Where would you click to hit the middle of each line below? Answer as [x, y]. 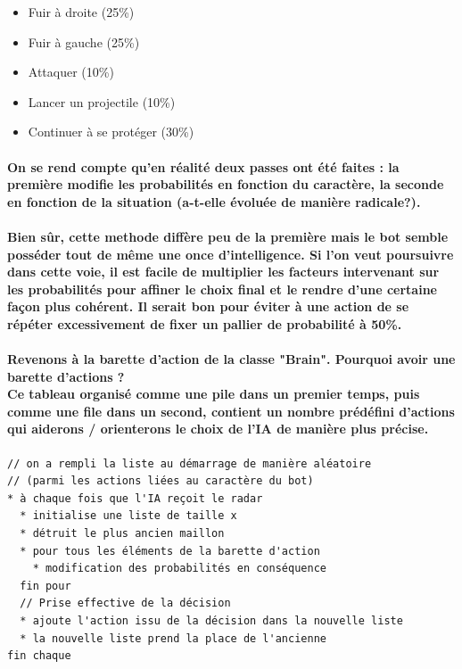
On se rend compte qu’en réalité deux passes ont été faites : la [203, 166]
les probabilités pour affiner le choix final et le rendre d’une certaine [222, 289]
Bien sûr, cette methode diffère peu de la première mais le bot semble [228, 236]
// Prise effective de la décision [125, 603]
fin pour [45, 586]
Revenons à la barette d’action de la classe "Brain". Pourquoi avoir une [231, 359]
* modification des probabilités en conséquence [179, 569]
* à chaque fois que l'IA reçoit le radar [135, 498]
